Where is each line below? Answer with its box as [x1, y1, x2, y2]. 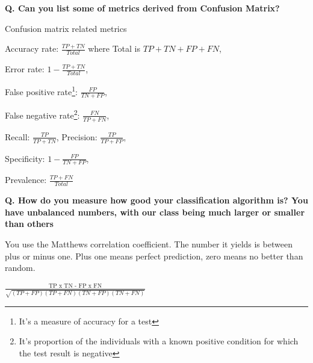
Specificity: [5, 152, 45, 164]
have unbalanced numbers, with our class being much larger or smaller [5, 205, 305, 218]
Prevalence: [5, 173, 47, 186]
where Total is [88, 42, 140, 55]
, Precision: [56, 130, 98, 143]
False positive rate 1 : [5, 83, 78, 98]
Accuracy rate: [5, 42, 59, 55]
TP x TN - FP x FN [48, 283, 102, 290]
